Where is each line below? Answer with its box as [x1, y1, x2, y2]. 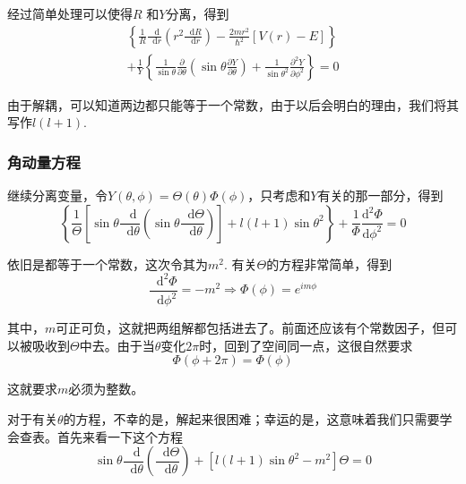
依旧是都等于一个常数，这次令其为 [7, 254, 208, 273]
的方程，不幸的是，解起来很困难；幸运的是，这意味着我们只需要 [63, 409, 440, 428]
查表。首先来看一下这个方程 [19, 427, 183, 446]
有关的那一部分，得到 [317, 186, 444, 205]
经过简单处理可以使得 [7, 4, 133, 22]
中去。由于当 [79, 335, 155, 354]
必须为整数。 [68, 379, 144, 398]
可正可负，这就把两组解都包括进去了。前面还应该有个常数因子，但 [56, 318, 445, 337]
